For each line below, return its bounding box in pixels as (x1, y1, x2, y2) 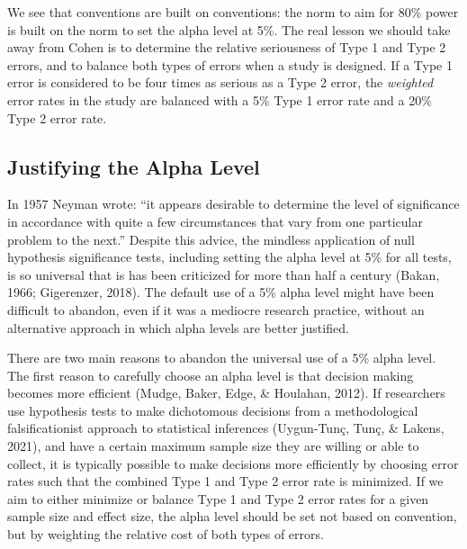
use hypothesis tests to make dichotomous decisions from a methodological (7, 400, 418, 419)
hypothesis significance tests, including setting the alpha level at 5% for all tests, (7, 247, 452, 266)
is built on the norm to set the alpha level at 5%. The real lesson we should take (7, 20, 451, 39)
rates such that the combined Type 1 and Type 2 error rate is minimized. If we (7, 472, 444, 490)
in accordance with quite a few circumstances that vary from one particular (7, 211, 423, 230)
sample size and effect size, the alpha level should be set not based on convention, (7, 507, 457, 526)
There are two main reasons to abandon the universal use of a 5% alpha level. (7, 348, 436, 367)
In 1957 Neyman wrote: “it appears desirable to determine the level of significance (7, 194, 460, 213)
